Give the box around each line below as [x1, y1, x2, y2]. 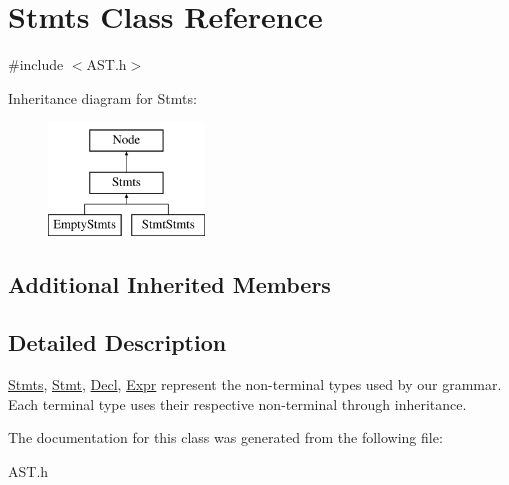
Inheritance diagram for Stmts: [8, 87, 197, 108]
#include [8, 54, 64, 75]
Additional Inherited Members [8, 268, 331, 299]
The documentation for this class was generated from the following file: [8, 427, 443, 448]
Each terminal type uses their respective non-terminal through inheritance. [8, 393, 467, 414]
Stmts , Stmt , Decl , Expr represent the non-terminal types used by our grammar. [8, 374, 502, 395]
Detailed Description [8, 327, 227, 358]
